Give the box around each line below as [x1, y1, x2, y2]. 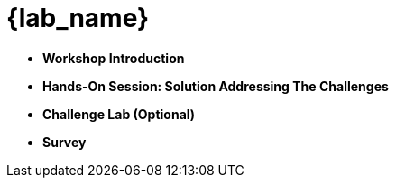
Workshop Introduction [42, 50, 185, 66]
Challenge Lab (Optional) [42, 106, 196, 122]
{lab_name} [6, 3, 150, 33]
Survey [42, 134, 87, 150]
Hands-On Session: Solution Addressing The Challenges [42, 78, 389, 94]
